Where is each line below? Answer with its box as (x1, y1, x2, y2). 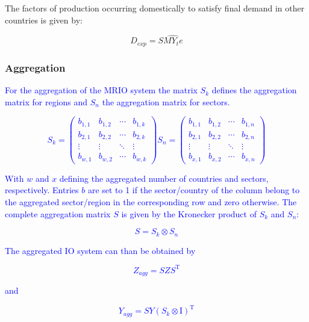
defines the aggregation (211, 84, 297, 96)
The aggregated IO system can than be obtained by (5, 244, 196, 256)
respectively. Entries (5, 184, 79, 196)
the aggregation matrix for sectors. (102, 95, 230, 108)
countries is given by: (5, 13, 83, 26)
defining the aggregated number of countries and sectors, (59, 172, 269, 184)
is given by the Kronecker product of (121, 207, 257, 220)
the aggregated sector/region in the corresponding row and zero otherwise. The (5, 196, 297, 208)
